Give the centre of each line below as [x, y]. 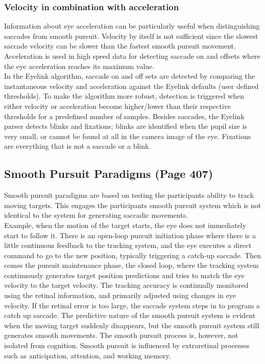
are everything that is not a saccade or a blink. [78, 146]
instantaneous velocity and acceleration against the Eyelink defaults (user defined [131, 86]
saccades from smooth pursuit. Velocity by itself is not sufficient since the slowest [131, 36]
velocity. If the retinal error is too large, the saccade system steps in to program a [132, 305]
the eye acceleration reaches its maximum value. [79, 66]
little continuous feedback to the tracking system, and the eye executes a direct [128, 245]
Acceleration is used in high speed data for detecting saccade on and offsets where [132, 56]
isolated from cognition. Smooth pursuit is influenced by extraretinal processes [127, 345]
